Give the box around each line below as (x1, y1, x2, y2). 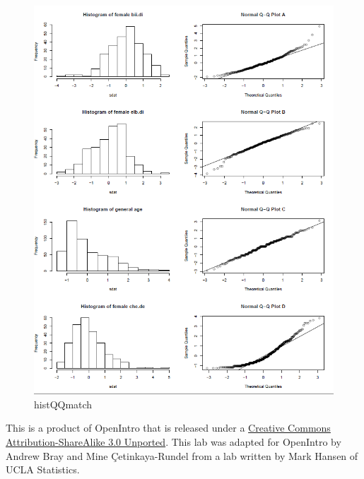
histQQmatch (34, 396, 93, 411)
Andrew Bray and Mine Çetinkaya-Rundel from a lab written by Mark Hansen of (6, 448, 358, 463)
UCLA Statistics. (6, 462, 80, 477)
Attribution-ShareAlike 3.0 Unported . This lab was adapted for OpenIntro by (6, 434, 341, 449)
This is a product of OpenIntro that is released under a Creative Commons (6, 420, 331, 435)
